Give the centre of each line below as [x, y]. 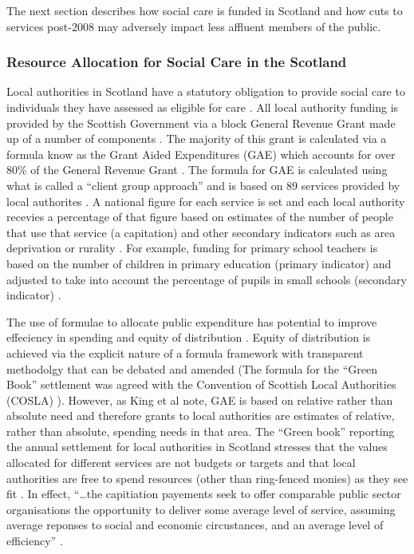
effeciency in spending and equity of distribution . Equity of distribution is [189, 337]
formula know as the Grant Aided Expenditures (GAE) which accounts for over [201, 154]
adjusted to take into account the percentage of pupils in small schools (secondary [207, 279]
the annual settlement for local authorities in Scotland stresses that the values [197, 447]
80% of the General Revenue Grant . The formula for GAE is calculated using [197, 170]
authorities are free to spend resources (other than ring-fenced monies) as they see [207, 478]
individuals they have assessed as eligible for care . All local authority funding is [203, 107]
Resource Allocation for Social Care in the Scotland [177, 62]
